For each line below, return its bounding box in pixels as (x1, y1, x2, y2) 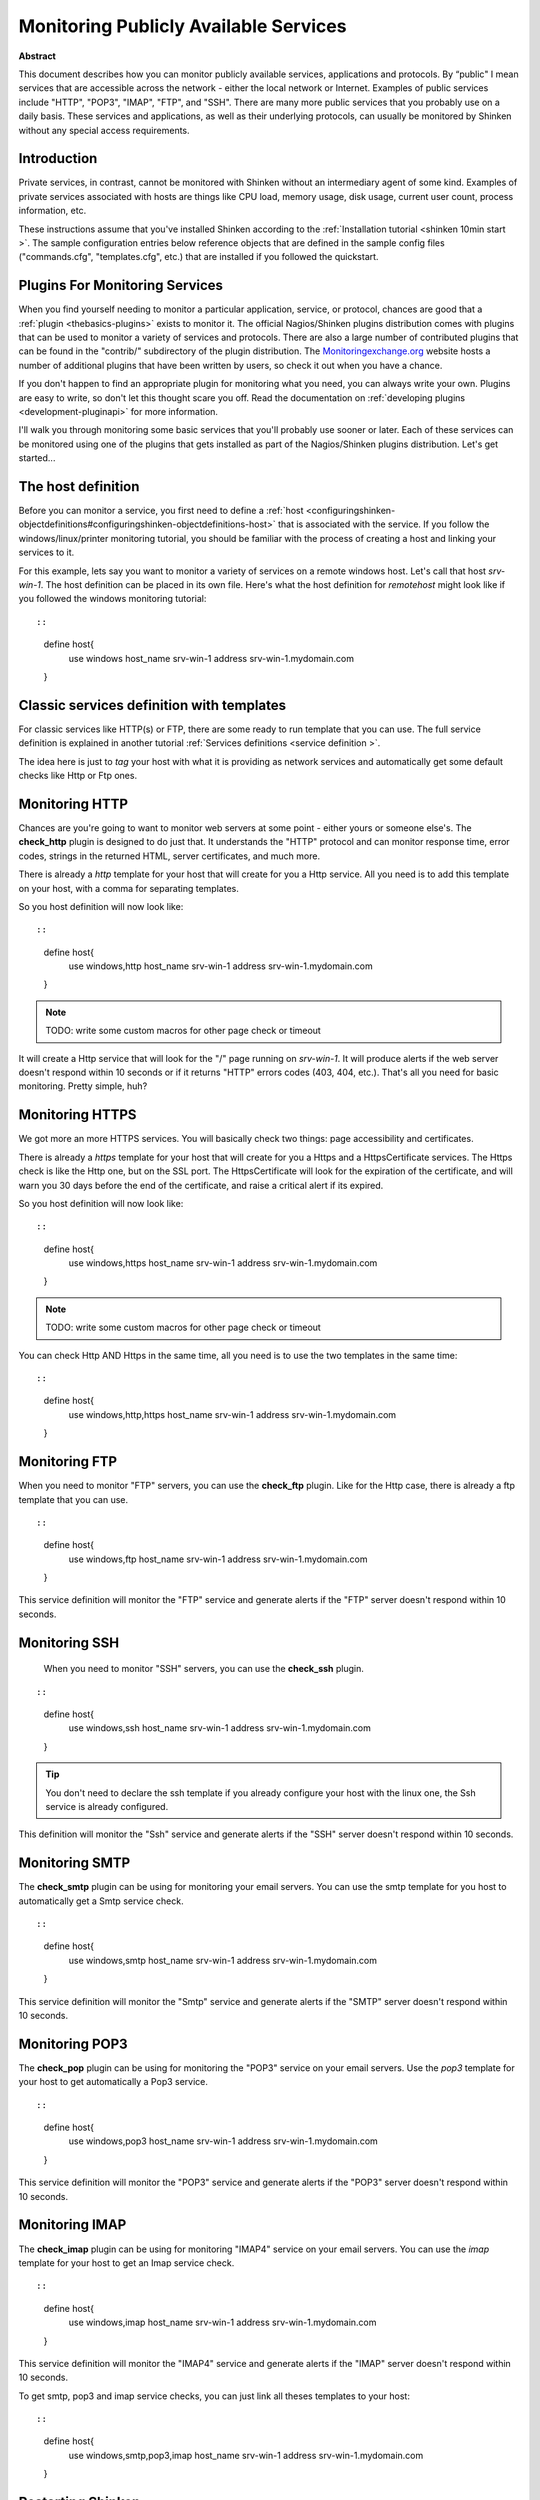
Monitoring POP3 (18, 2035, 129, 2052)
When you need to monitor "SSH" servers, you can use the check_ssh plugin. (43, 1663, 364, 1675)
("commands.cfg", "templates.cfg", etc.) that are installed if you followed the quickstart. (18, 251, 379, 263)
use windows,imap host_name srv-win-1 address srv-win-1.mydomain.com (68, 2316, 377, 2329)
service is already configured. (45, 1800, 169, 1812)
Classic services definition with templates (18, 696, 287, 714)
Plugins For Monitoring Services (18, 277, 224, 294)
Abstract (18, 50, 57, 62)
